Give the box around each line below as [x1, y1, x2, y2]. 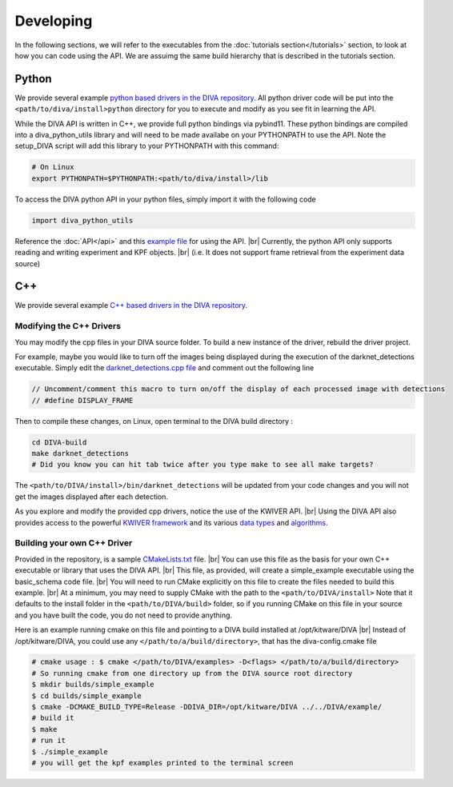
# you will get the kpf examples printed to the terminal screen [31, 758, 294, 767]
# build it [31, 713, 74, 723]
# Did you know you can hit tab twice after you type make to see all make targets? [31, 460, 374, 469]
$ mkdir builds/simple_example [31, 680, 155, 689]
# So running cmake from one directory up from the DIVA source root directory [31, 669, 353, 677]
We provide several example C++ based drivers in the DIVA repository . [14, 301, 248, 310]
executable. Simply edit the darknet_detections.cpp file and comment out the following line [14, 363, 315, 373]
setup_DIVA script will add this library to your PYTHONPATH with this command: [14, 141, 279, 151]
